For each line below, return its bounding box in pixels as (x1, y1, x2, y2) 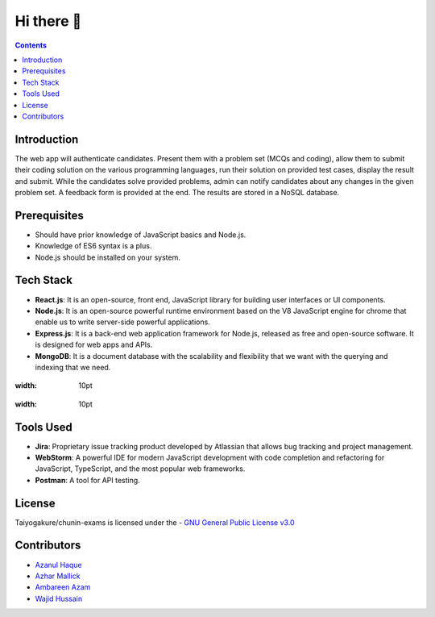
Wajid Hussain (35, 594, 83, 603)
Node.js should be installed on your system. (35, 252, 180, 262)
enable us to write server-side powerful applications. (35, 317, 211, 327)
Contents (14, 40, 48, 50)
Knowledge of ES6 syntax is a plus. (35, 241, 152, 251)
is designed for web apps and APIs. (35, 340, 153, 350)
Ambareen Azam (35, 582, 91, 592)
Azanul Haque (35, 560, 82, 569)
